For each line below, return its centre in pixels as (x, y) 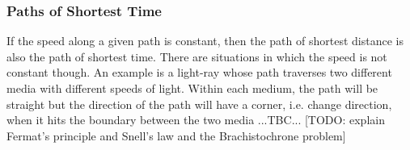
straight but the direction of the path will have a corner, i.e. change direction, (199, 104)
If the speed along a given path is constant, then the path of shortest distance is (205, 41)
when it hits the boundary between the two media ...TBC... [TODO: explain (196, 120)
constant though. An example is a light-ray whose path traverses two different (199, 72)
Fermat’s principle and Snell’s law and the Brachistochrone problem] (176, 135)
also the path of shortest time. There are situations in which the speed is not (197, 56)
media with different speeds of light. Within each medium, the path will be (192, 88)
